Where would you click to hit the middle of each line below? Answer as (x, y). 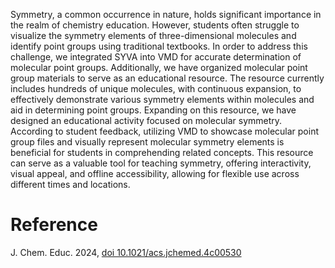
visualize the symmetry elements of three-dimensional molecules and (153, 35)
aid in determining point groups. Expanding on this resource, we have (153, 110)
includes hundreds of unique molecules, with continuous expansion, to (156, 88)
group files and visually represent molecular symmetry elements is (147, 142)
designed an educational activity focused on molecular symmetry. (146, 120)
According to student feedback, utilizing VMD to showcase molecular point (165, 131)
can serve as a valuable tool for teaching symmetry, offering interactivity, (161, 163)
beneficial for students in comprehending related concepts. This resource (162, 152)
